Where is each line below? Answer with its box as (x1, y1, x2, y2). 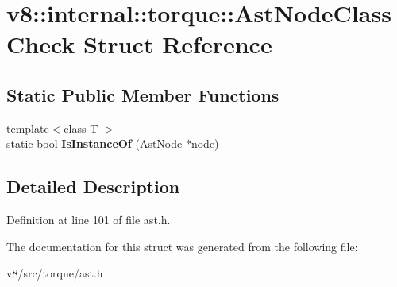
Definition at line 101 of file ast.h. (6, 211, 171, 228)
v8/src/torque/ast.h (6, 265, 103, 281)
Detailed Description (6, 174, 180, 199)
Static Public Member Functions (6, 82, 279, 107)
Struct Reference (83, 28, 272, 60)
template (6, 119, 49, 136)
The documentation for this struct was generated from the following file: (6, 238, 358, 254)
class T (64, 119, 98, 136)
